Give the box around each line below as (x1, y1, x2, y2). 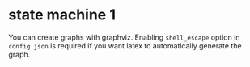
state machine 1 (8, 6, 116, 24)
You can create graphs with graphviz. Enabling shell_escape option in (8, 32, 240, 42)
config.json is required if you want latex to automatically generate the (8, 40, 242, 50)
